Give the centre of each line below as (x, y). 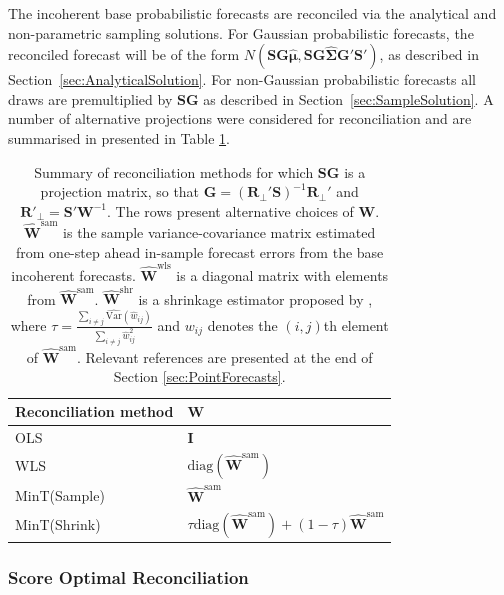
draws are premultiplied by (90, 98)
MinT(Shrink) (58, 524)
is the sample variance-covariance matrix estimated (219, 232)
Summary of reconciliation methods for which (174, 171)
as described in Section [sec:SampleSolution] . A (348, 98)
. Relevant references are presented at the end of (225, 356)
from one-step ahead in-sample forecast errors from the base (200, 251)
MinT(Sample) (60, 494)
